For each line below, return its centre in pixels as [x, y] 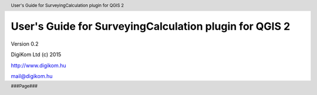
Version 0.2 [25, 43]
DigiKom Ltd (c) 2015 [36, 55]
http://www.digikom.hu [39, 65]
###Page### [24, 86]
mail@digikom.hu [32, 76]
